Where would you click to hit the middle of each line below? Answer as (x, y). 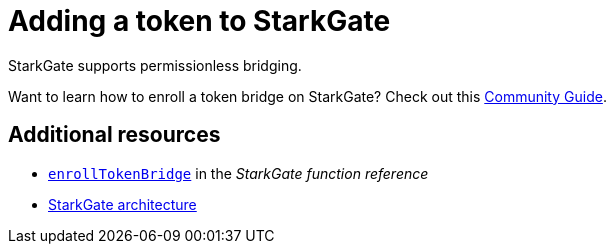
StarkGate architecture (122, 204)
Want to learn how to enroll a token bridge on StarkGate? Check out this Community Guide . (307, 96)
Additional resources (114, 135)
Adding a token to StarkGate (199, 21)
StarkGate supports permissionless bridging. (155, 65)
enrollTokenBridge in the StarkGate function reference (238, 173)
